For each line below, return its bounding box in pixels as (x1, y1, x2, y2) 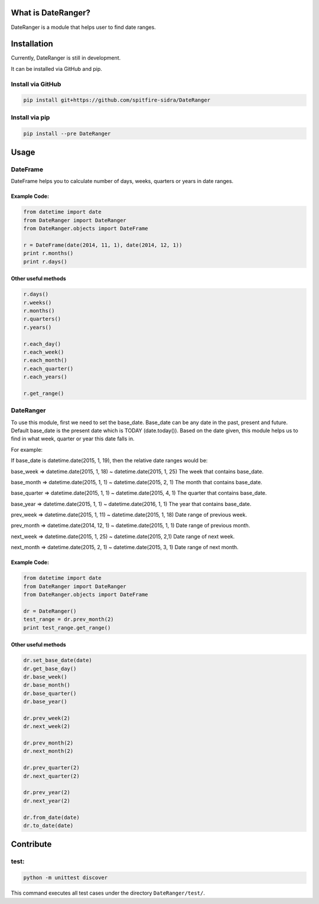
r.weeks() (23, 299, 52, 306)
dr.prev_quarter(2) (23, 765, 80, 771)
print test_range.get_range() (23, 624, 111, 631)
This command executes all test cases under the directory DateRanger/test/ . (11, 889, 205, 897)
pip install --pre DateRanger (23, 130, 111, 137)
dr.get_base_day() (23, 665, 77, 672)
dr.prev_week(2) (23, 714, 71, 722)
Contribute (11, 839, 52, 850)
